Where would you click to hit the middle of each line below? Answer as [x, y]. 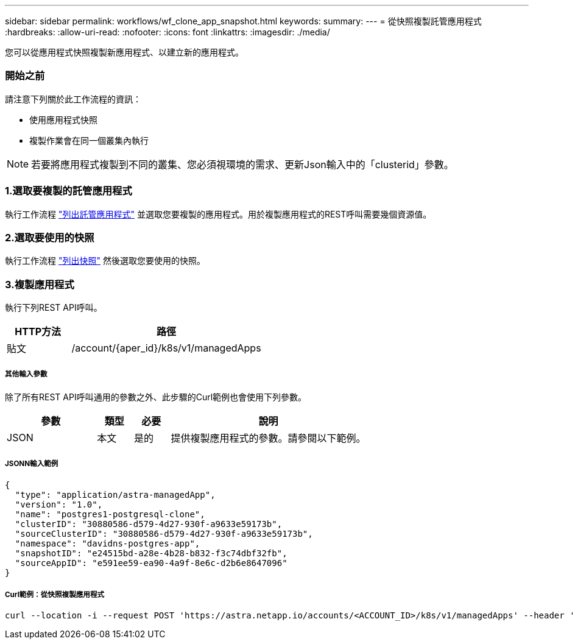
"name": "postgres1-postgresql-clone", [110, 514]
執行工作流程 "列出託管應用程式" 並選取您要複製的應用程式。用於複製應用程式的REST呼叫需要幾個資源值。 [218, 214]
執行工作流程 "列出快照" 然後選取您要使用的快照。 [105, 261]
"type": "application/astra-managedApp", [115, 494]
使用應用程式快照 [63, 119]
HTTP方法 [38, 331]
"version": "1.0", [59, 504]
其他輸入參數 [26, 374]
